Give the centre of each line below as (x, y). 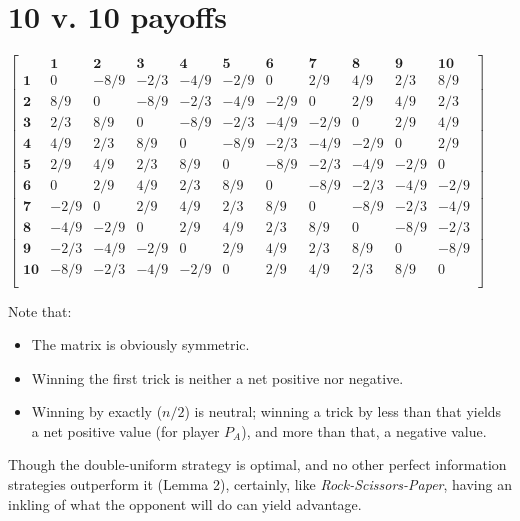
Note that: (40, 310)
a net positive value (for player (125, 430)
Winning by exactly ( (97, 411)
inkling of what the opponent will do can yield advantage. (185, 503)
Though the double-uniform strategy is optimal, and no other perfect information (257, 464)
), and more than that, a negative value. (364, 430)
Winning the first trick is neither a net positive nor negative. (217, 377)
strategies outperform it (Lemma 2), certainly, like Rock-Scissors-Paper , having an (260, 484)
